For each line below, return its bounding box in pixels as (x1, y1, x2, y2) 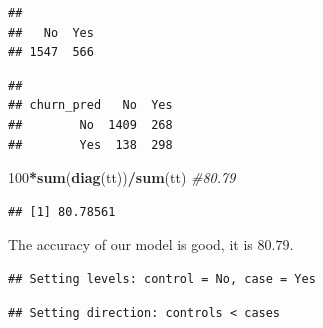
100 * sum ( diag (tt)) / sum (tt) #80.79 (8, 167, 236, 188)
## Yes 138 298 (8, 137, 173, 152)
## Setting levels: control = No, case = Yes (8, 271, 316, 286)
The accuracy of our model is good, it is (8, 234, 253, 255)
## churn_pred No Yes (8, 98, 173, 113)
